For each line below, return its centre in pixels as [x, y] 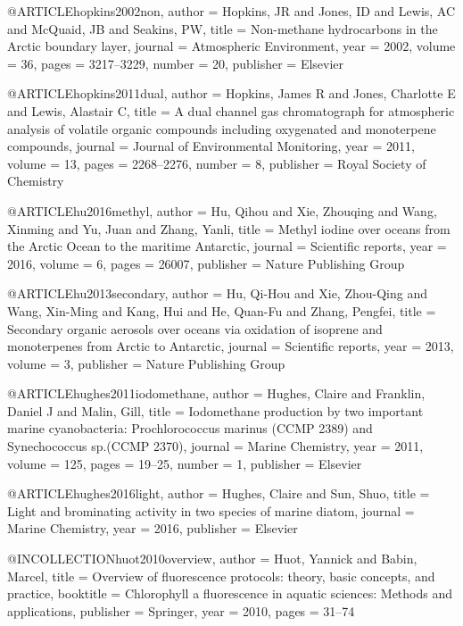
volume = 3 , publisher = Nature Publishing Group [146, 363]
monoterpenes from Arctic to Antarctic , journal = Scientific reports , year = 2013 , [231, 346]
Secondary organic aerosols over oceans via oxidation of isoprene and [195, 328]
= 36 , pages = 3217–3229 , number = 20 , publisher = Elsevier [176, 63]
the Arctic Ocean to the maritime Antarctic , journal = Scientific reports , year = [227, 246]
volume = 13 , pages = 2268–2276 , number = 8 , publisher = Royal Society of [217, 163]
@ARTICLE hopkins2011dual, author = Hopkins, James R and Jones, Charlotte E [231, 93]
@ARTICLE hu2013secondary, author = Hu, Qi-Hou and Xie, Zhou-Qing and [217, 293]
